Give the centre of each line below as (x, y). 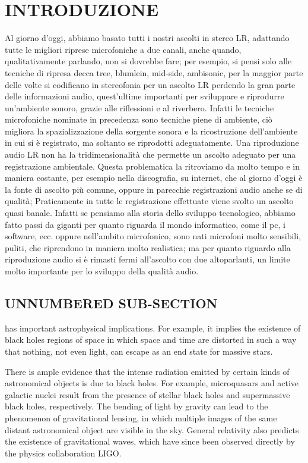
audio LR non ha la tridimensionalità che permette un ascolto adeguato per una (150, 154)
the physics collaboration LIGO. (63, 453)
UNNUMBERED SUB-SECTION (111, 303)
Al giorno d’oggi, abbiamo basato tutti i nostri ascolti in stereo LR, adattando (147, 38)
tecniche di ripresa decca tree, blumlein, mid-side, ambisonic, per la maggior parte (154, 72)
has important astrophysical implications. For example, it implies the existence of (153, 328)
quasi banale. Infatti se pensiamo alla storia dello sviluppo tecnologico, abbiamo (150, 213)
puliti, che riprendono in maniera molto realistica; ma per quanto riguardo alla (148, 247)
